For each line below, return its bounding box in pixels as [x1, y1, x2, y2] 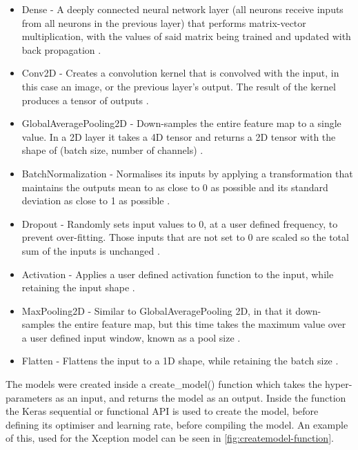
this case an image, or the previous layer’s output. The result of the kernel [21, 79, 336, 93]
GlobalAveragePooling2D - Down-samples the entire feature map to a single [21, 116, 341, 130]
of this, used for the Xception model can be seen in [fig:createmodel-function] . [6, 431, 334, 445]
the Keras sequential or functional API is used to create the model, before [6, 404, 319, 418]
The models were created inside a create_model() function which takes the [6, 377, 322, 391]
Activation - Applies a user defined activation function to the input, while [21, 266, 334, 281]
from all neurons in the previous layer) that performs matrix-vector [21, 15, 306, 30]
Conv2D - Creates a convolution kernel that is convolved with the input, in [21, 66, 339, 80]
